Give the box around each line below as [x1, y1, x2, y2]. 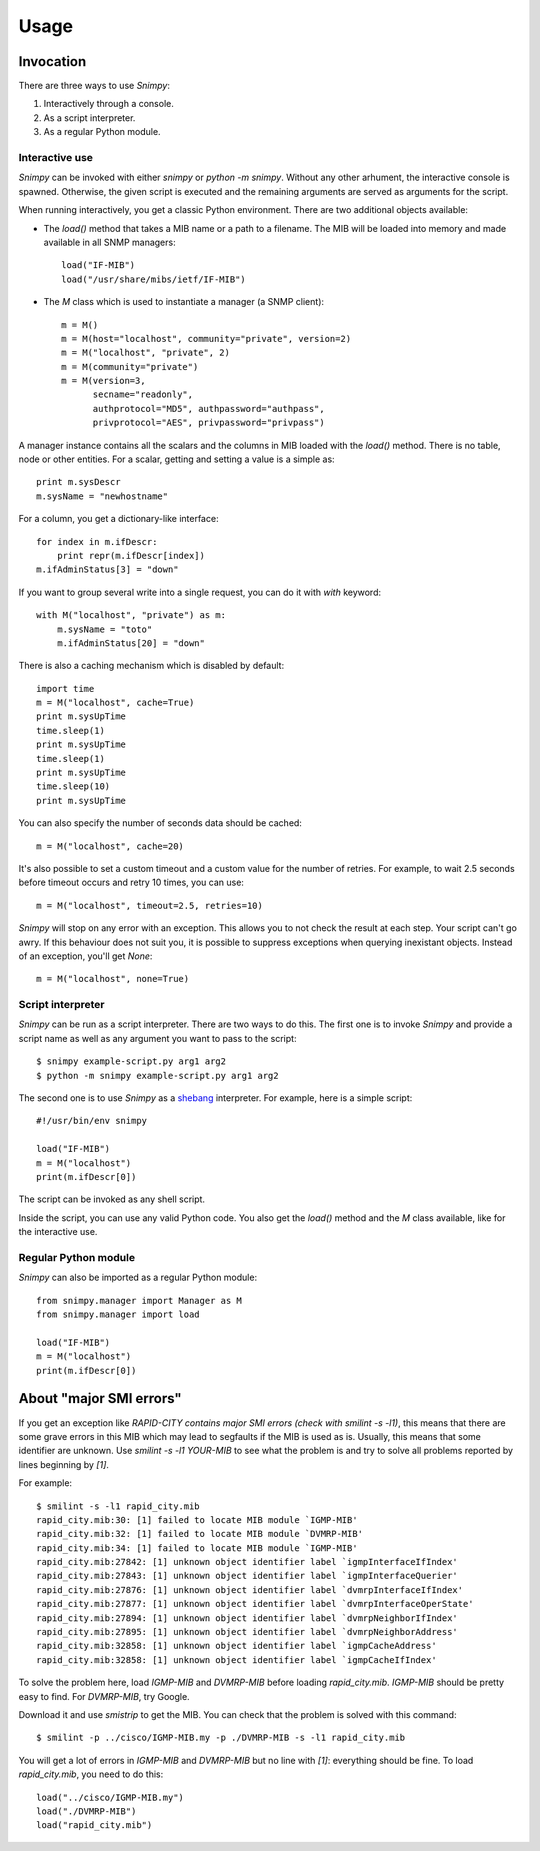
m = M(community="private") [61, 361, 199, 372]
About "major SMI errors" [18, 1390, 182, 1407]
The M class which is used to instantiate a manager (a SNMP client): [43, 296, 325, 308]
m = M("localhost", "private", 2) [61, 347, 230, 359]
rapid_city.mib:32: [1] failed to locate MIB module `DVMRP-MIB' [36, 1528, 364, 1540]
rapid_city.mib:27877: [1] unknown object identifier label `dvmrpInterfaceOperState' [36, 1598, 474, 1610]
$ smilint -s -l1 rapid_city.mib [36, 1500, 200, 1512]
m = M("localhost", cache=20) [36, 840, 185, 852]
